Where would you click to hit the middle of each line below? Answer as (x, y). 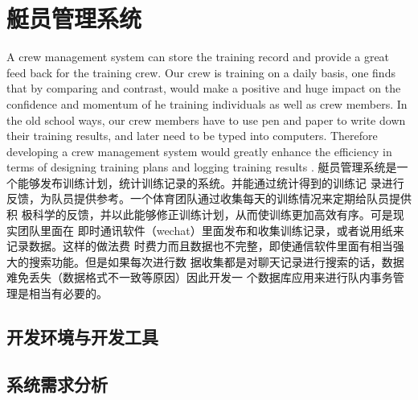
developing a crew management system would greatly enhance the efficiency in (199, 151)
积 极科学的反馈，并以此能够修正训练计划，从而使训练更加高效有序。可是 (200, 214)
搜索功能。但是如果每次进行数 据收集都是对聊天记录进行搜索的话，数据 (216, 261)
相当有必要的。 (68, 293)
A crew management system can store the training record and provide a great (198, 57)
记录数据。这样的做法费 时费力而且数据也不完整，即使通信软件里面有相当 (200, 246)
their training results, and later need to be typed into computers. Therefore (192, 136)
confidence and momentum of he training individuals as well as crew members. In (207, 103)
